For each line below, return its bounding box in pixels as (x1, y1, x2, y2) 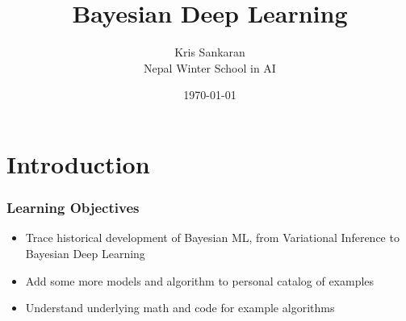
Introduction (6, 147, 150, 180)
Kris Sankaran (174, 44, 245, 60)
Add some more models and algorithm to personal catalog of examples (25, 272, 375, 289)
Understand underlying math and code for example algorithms (25, 299, 335, 316)
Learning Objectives (6, 198, 140, 218)
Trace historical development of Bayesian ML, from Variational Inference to (25, 229, 400, 246)
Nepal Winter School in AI (144, 59, 276, 76)
